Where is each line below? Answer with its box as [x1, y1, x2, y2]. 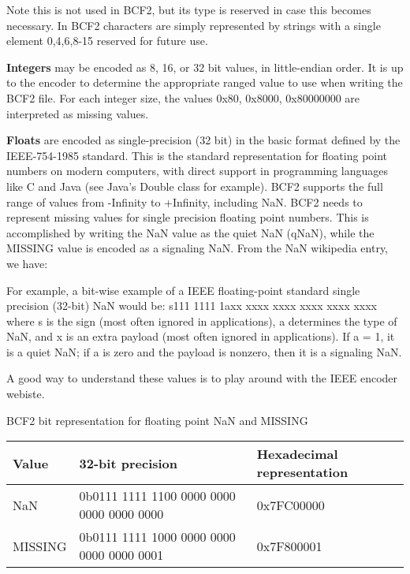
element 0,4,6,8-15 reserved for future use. [6, 32, 208, 49]
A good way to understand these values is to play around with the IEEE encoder [6, 370, 398, 386]
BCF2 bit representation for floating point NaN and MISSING [6, 412, 308, 428]
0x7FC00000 [256, 495, 325, 514]
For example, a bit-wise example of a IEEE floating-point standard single [6, 281, 360, 298]
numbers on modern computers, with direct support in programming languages [6, 162, 389, 179]
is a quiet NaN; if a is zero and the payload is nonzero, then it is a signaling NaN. [6, 343, 402, 360]
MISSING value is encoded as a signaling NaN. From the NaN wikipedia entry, [6, 240, 389, 256]
